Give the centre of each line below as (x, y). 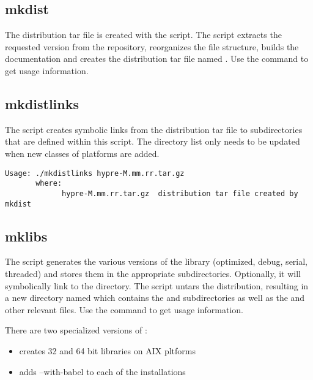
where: (49, 184)
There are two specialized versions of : (76, 330)
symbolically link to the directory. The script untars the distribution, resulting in (157, 285)
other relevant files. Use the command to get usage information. (124, 309)
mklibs (26, 236)
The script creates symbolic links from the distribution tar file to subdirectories (154, 129)
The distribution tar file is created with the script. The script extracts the (143, 35)
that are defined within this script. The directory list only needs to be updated (153, 141)
